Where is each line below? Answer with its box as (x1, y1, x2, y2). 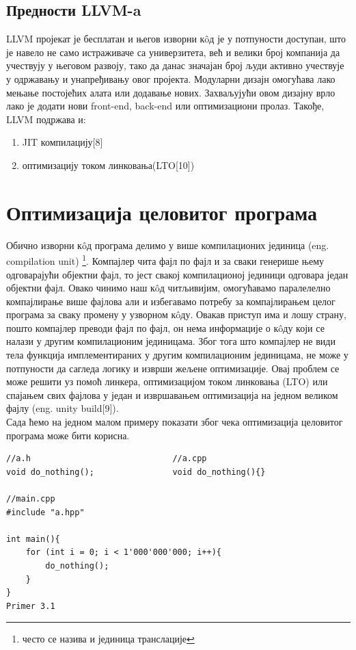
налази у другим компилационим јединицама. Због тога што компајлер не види (6, 334, 336, 348)
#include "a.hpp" (6, 507, 85, 517)
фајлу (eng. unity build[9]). (6, 401, 119, 415)
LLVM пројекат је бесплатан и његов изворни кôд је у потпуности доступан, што (6, 31, 346, 46)
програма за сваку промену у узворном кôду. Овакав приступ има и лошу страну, (6, 307, 346, 322)
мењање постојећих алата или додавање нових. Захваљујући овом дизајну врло (6, 85, 336, 99)
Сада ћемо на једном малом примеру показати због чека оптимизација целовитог (6, 415, 343, 429)
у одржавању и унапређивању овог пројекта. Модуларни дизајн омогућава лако (6, 71, 336, 86)
